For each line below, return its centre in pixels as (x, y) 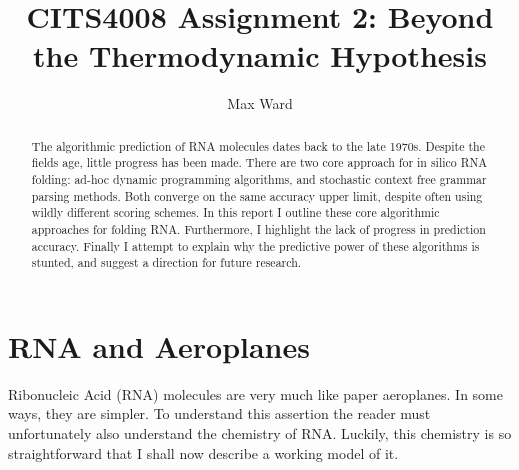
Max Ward (260, 103)
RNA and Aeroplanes (159, 345)
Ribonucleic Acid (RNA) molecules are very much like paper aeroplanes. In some (255, 393)
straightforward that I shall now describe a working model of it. (203, 452)
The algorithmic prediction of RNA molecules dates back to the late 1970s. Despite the (258, 145)
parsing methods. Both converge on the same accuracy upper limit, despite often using (257, 195)
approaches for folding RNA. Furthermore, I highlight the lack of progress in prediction (258, 228)
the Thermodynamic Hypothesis (260, 55)
